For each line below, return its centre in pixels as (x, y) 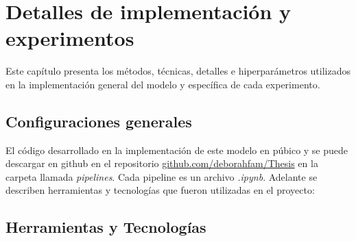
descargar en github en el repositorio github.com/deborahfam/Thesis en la (162, 163)
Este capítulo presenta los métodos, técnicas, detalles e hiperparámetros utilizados (178, 71)
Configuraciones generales (99, 121)
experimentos (70, 38)
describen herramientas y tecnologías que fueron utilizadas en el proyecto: (160, 190)
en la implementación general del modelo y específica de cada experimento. (163, 84)
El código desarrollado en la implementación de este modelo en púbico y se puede (177, 150)
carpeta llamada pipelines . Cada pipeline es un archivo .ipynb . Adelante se (162, 176)
